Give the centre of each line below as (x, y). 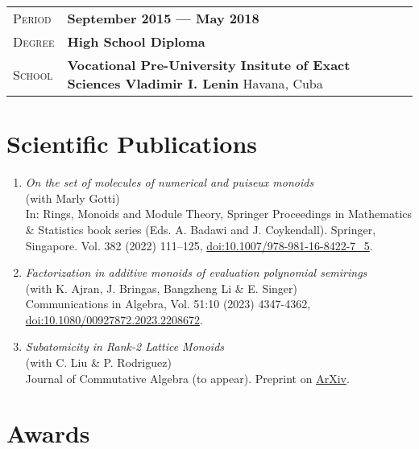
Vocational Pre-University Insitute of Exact (209, 65)
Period (32, 18)
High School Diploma (136, 41)
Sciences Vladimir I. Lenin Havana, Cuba (195, 83)
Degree (34, 41)
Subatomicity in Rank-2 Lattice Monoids (125, 346)
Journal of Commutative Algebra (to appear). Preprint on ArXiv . (187, 378)
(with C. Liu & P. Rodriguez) (98, 362)
